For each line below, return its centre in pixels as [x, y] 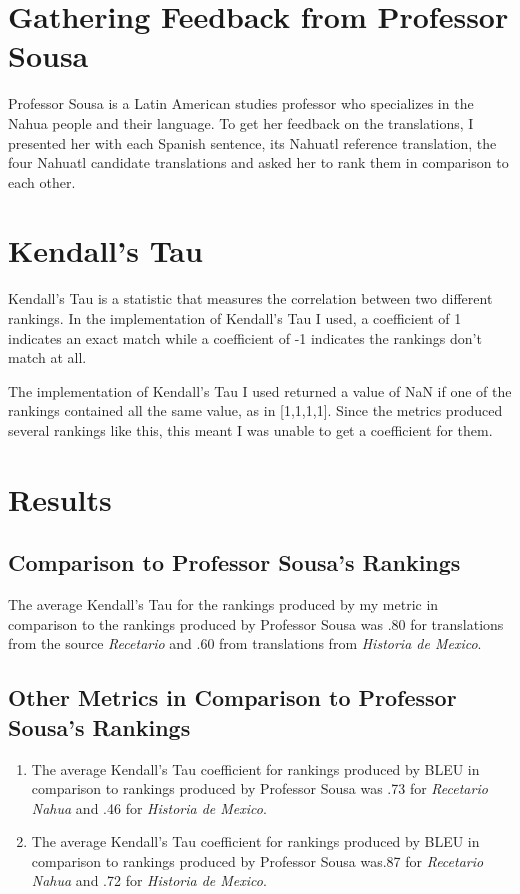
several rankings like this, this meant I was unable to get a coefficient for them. [250, 429]
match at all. [47, 357]
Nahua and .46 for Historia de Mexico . [149, 807]
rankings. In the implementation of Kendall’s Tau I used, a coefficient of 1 [235, 318]
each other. [42, 181]
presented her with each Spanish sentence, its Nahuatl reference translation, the [252, 142]
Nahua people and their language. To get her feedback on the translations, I [241, 122]
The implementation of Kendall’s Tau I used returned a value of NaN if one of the [260, 390]
